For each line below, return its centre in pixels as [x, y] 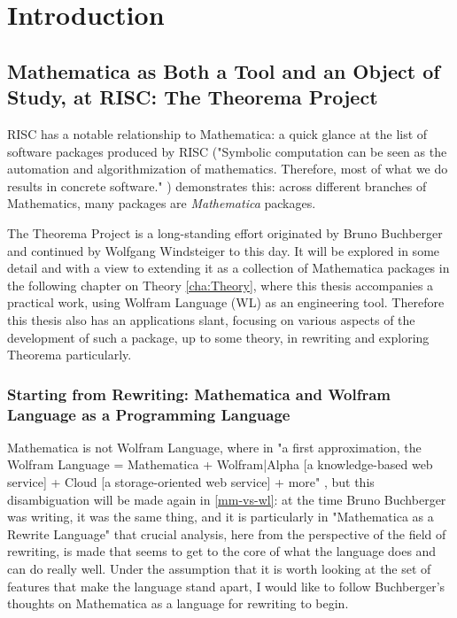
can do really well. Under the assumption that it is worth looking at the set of [219, 568]
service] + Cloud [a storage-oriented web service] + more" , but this [191, 482]
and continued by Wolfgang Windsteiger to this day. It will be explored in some [224, 250]
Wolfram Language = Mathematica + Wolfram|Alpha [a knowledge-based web [220, 464]
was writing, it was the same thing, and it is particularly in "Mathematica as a [221, 517]
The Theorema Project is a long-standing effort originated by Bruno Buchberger [225, 232]
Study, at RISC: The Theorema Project [193, 97]
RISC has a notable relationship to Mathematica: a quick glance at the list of [217, 133]
